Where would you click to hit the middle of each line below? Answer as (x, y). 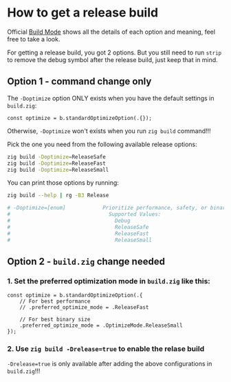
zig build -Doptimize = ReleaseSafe (57, 157)
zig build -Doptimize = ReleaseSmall (58, 170)
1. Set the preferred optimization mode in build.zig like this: (109, 281)
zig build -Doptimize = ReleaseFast (57, 163)
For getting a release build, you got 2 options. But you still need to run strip (114, 52)
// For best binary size (55, 320)
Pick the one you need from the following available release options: (102, 144)
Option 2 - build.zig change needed (86, 261)
